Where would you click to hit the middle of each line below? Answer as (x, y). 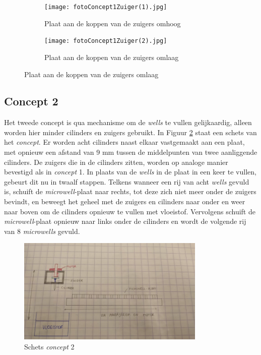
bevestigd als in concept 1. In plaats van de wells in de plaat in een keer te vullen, (130, 172)
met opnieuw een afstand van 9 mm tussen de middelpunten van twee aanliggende (131, 152)
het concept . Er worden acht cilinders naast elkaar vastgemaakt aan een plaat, (124, 142)
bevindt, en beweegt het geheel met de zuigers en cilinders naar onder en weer (125, 201)
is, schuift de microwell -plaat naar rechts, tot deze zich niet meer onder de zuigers (130, 191)
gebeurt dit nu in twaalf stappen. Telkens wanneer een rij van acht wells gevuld (127, 181)
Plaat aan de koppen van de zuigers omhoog (113, 23)
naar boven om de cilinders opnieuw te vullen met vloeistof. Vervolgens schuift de (130, 211)
